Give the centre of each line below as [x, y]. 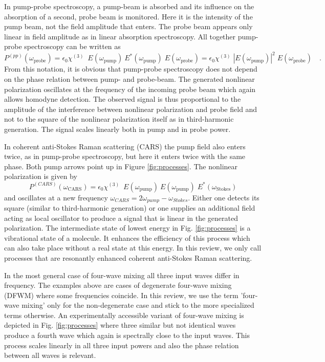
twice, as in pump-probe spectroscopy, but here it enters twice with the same [125, 156]
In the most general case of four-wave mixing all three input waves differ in [122, 275]
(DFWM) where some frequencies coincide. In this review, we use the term [121, 295]
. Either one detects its [224, 197]
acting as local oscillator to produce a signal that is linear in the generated [121, 218]
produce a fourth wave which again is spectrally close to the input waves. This [127, 335]
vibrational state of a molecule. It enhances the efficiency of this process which [127, 237]
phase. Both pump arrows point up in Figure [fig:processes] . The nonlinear [121, 166]
